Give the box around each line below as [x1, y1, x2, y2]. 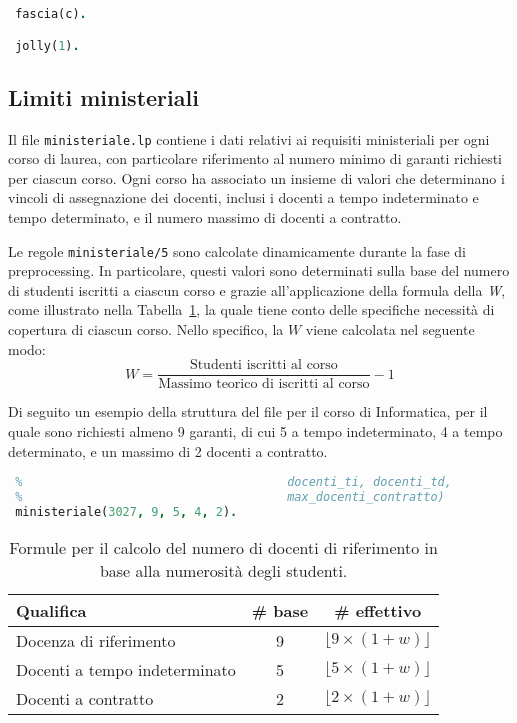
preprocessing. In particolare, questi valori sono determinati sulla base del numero [8, 260, 510, 281]
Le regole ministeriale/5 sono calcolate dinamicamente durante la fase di [8, 240, 467, 261]
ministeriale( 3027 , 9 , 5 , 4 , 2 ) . [15, 504, 238, 519]
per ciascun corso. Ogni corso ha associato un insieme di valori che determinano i [8, 167, 505, 188]
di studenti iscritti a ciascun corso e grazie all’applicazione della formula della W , [8, 279, 506, 300]
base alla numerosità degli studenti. [99, 558, 348, 582]
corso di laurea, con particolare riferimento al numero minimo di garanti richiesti [8, 148, 503, 169]
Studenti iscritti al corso [189, 358, 338, 373]
